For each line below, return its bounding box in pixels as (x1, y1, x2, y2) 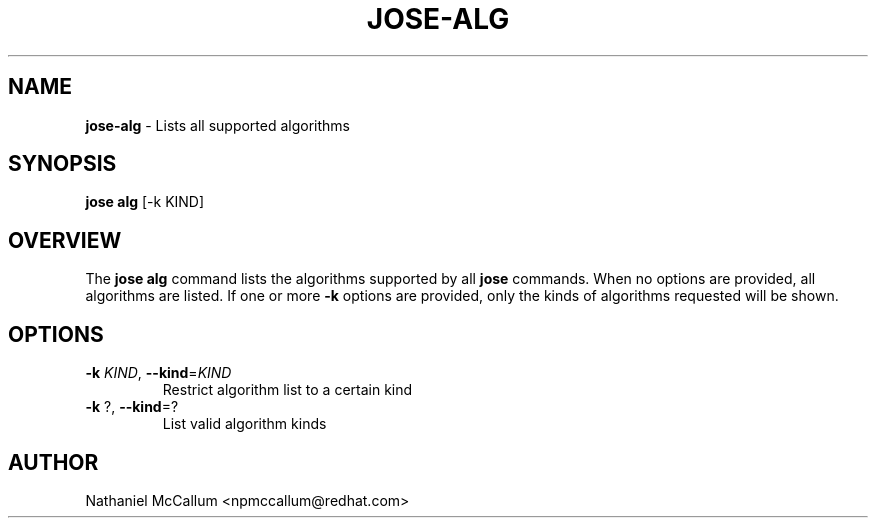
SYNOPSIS (8, 151, 117, 177)
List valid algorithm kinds (162, 415, 327, 433)
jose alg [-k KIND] (85, 193, 205, 211)
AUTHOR (8, 449, 99, 475)
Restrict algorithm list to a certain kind (162, 381, 413, 399)
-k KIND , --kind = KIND (85, 364, 232, 382)
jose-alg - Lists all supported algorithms (85, 116, 350, 134)
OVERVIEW (8, 227, 122, 253)
